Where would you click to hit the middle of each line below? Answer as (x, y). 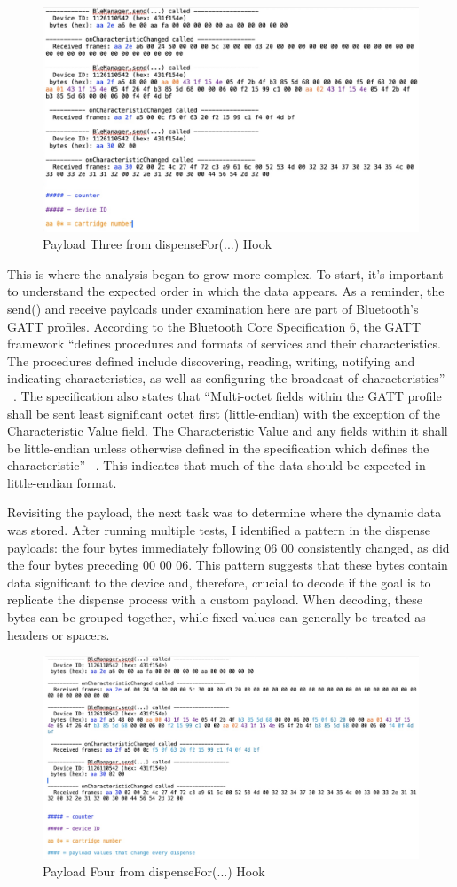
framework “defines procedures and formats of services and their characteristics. (224, 344)
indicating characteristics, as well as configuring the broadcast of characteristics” (226, 378)
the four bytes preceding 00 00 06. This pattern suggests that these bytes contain (228, 565)
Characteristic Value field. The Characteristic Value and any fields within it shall (228, 431)
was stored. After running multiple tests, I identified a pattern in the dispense (219, 530)
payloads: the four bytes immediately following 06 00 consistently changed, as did (228, 547)
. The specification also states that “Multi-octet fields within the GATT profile (228, 395)
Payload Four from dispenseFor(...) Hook (154, 871)
